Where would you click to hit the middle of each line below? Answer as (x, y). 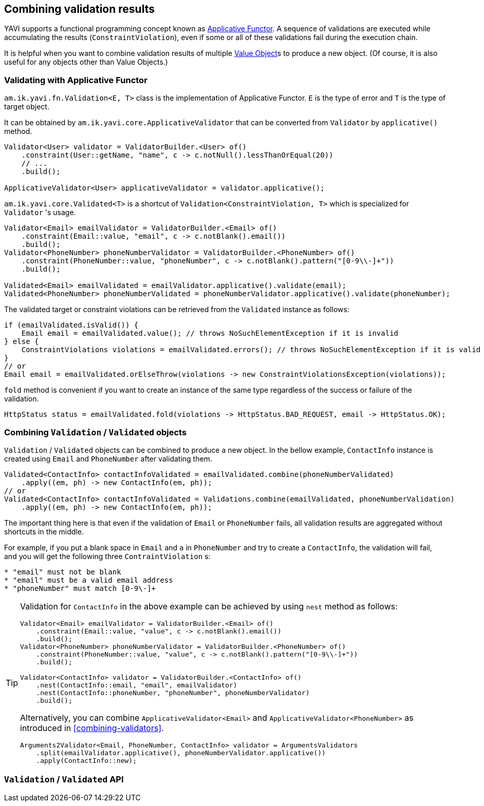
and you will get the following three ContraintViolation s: (107, 556)
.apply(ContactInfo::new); (86, 760)
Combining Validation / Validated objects (96, 432)
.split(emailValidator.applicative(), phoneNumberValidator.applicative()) (181, 753)
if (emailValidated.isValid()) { (71, 325)
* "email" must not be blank (63, 572)
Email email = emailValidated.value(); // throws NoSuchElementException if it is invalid (210, 333)
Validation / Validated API (64, 780)
